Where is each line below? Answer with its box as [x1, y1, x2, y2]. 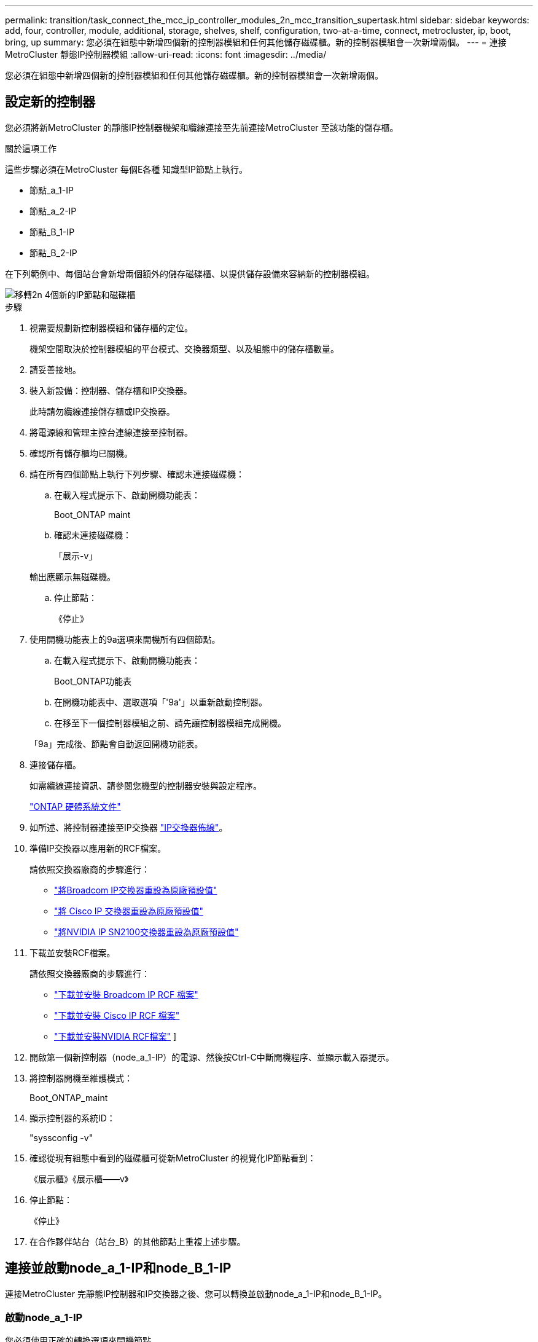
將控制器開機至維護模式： [29, 1072, 133, 1083]
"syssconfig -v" [29, 1132, 93, 1143]
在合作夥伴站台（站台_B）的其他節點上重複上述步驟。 [29, 1236, 246, 1247]
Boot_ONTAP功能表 [54, 675, 132, 686]
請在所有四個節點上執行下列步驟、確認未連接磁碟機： [29, 468, 244, 479]
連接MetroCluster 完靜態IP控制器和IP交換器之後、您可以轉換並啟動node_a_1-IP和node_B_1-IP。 [5, 1288, 387, 1299]
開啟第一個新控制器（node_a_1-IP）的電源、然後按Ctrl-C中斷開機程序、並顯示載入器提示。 [29, 1051, 394, 1062]
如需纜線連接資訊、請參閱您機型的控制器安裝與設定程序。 [29, 780, 262, 791]
